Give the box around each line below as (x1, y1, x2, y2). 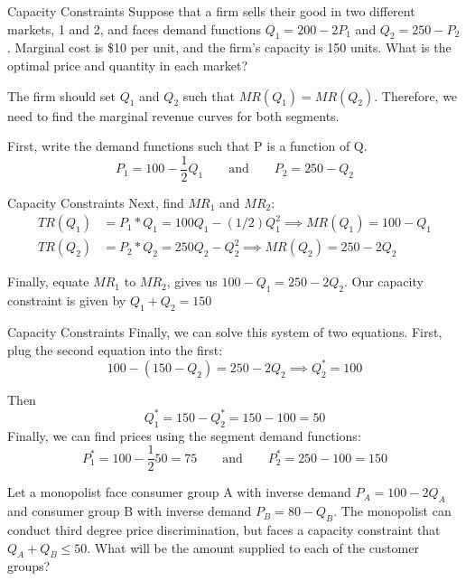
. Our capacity (343, 272, 424, 291)
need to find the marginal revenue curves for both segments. (7, 106, 340, 125)
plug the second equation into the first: (7, 340, 223, 359)
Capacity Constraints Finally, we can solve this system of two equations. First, (7, 323, 443, 342)
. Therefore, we (374, 86, 458, 105)
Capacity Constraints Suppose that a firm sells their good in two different (7, 2, 415, 20)
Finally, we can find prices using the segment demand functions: (7, 426, 361, 445)
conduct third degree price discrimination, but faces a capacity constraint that (7, 520, 441, 539)
